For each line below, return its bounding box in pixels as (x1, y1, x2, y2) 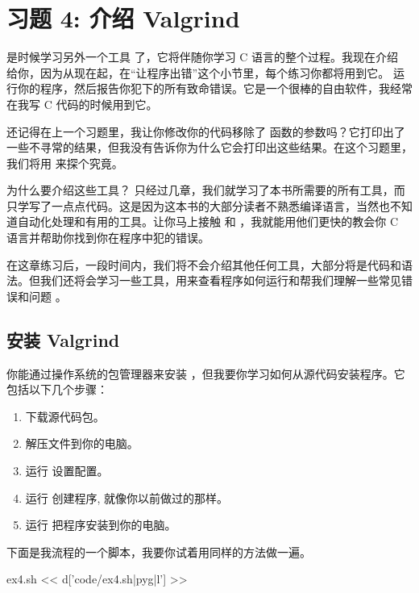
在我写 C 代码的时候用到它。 (6, 95, 158, 112)
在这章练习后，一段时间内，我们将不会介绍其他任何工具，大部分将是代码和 (6, 256, 401, 273)
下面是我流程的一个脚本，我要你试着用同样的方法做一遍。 (6, 543, 311, 560)
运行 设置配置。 (25, 462, 109, 479)
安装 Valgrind (6, 327, 120, 352)
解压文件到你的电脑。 (25, 435, 139, 452)
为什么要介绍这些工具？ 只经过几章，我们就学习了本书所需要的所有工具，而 (6, 182, 405, 198)
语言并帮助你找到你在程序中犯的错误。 (6, 229, 209, 246)
